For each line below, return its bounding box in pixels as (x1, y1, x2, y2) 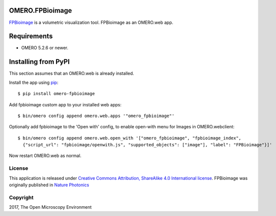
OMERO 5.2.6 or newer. (21, 45, 68, 51)
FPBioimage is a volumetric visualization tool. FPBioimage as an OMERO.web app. (9, 20, 174, 25)
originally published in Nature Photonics (9, 182, 90, 188)
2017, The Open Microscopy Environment (9, 204, 92, 210)
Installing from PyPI (9, 58, 70, 66)
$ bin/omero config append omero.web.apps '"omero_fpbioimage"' (18, 113, 175, 118)
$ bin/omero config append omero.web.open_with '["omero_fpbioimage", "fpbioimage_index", (18, 135, 241, 141)
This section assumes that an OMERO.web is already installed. (9, 71, 134, 77)
